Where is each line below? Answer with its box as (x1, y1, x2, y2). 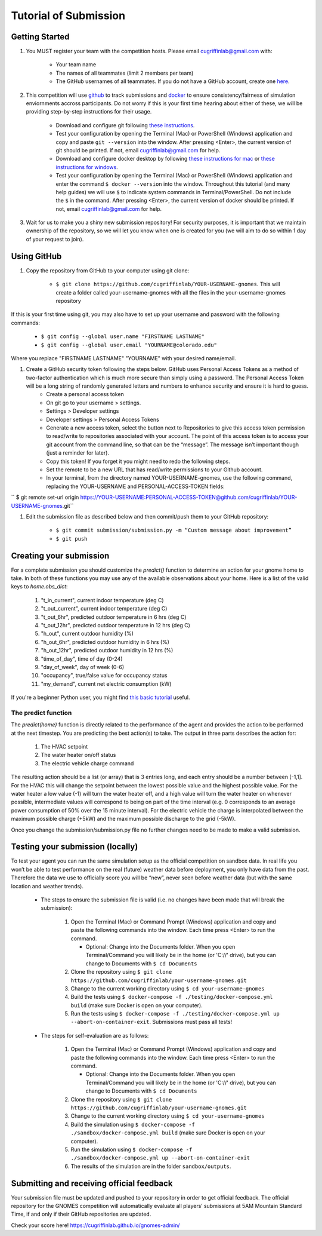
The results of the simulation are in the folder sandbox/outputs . (70, 1163, 231, 1170)
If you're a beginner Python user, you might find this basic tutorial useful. (11, 694, 190, 701)
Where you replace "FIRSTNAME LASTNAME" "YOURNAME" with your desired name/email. (11, 354, 237, 361)
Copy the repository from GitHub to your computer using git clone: (26, 266, 190, 274)
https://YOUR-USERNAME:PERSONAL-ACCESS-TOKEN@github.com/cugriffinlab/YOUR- (80, 493, 298, 501)
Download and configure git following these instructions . (55, 121, 195, 128)
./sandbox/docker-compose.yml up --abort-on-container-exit (70, 1155, 250, 1161)
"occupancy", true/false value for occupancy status (41, 672, 168, 679)
